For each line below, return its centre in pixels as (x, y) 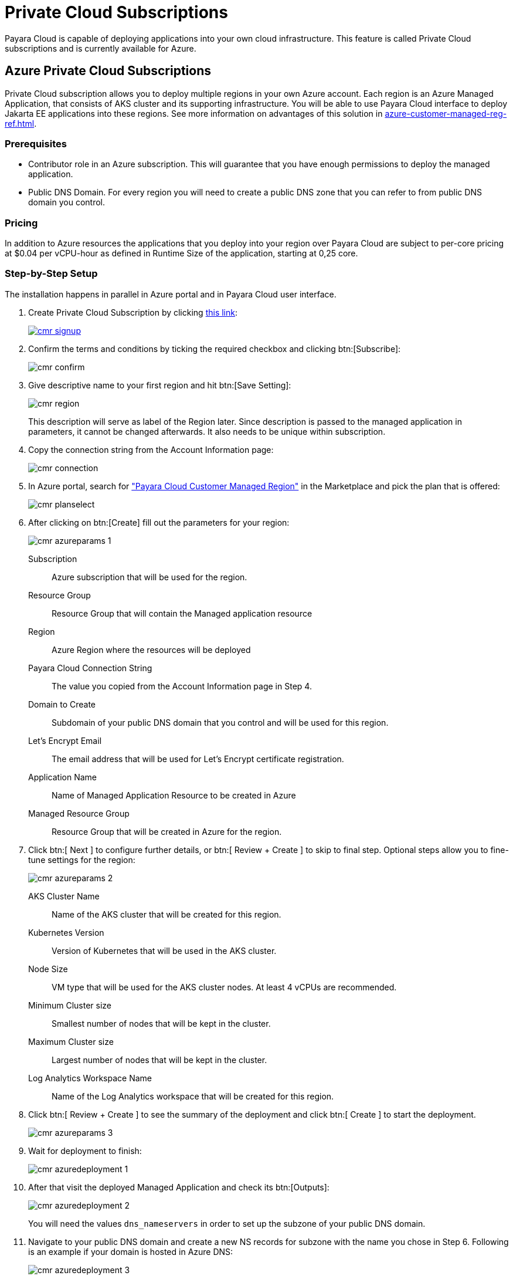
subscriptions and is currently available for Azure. (101, 48)
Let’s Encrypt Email (65, 740)
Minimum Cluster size (70, 1005)
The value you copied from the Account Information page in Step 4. (182, 686)
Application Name (62, 777)
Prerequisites (36, 143)
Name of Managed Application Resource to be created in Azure (174, 795)
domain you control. (67, 202)
